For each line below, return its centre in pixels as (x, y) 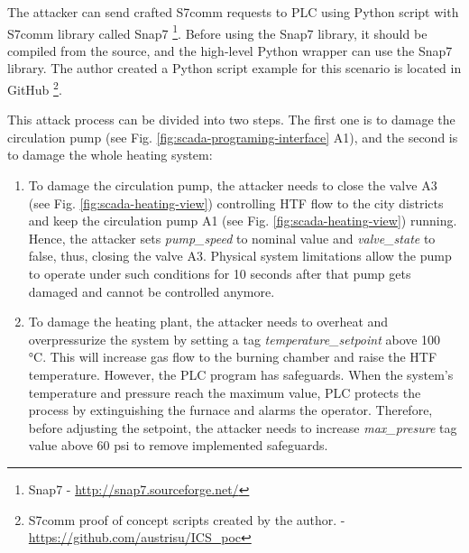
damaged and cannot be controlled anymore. (152, 291)
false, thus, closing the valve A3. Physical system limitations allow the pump (240, 256)
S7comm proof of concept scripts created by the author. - (187, 519)
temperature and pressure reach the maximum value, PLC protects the (225, 392)
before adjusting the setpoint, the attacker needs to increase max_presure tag (243, 427)
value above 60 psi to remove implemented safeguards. (178, 445)
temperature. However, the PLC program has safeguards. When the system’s (241, 374)
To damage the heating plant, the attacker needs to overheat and (208, 322)
